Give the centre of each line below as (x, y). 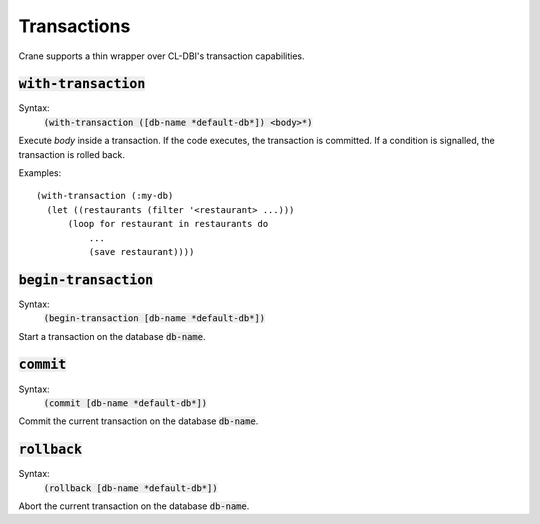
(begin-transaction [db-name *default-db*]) (154, 318)
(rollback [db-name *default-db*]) (131, 488)
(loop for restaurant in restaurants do (168, 224)
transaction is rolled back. (71, 154)
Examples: (40, 173)
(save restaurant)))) (141, 251)
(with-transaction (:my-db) (105, 196)
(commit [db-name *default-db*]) (125, 403)
